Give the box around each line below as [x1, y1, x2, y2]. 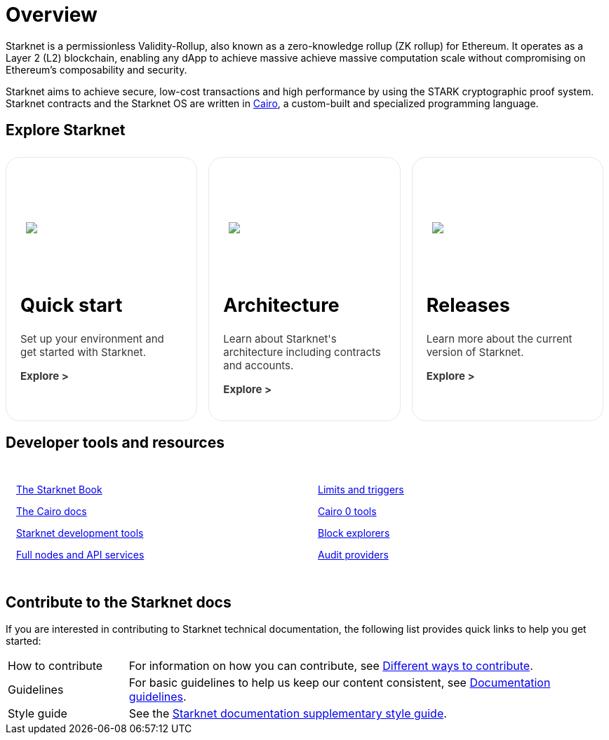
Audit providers [318, 549, 389, 561]
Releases [426, 294, 510, 317]
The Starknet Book [16, 484, 102, 496]
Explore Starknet [6, 121, 126, 139]
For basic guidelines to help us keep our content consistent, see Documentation [128, 676, 551, 690]
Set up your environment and [20, 332, 164, 346]
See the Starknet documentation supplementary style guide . [128, 706, 447, 721]
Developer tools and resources [6, 433, 225, 451]
